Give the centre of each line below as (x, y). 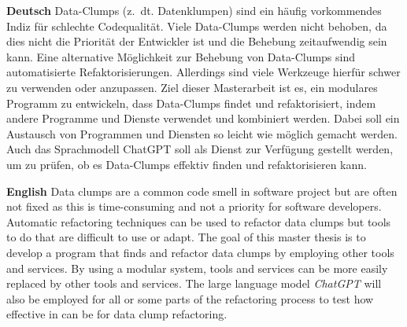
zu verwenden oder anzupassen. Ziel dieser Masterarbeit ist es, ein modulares (192, 87)
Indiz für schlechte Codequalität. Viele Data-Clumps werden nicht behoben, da (197, 26)
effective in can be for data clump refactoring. (117, 314)
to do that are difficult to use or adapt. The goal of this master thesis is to (186, 237)
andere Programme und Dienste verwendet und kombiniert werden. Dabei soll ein (203, 118)
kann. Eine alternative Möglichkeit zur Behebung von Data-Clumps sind (181, 56)
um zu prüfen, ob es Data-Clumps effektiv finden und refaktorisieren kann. (187, 164)
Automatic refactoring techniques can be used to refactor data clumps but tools (199, 221)
